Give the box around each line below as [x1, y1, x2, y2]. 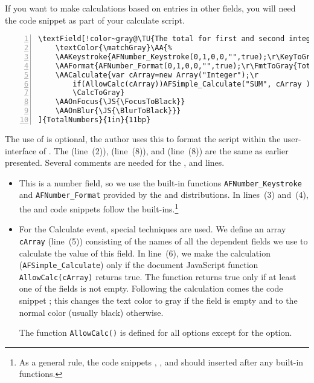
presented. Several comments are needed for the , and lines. [5, 156, 225, 169]
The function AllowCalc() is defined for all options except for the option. [19, 326, 292, 339]
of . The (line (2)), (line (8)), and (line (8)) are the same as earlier [39, 144, 289, 157]
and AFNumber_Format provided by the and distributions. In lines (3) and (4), [19, 188, 309, 201]
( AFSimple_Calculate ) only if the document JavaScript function [19, 258, 258, 271]
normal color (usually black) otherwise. [19, 306, 164, 318]
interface [5, 144, 37, 157]
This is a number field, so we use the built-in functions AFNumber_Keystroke [19, 176, 302, 189]
